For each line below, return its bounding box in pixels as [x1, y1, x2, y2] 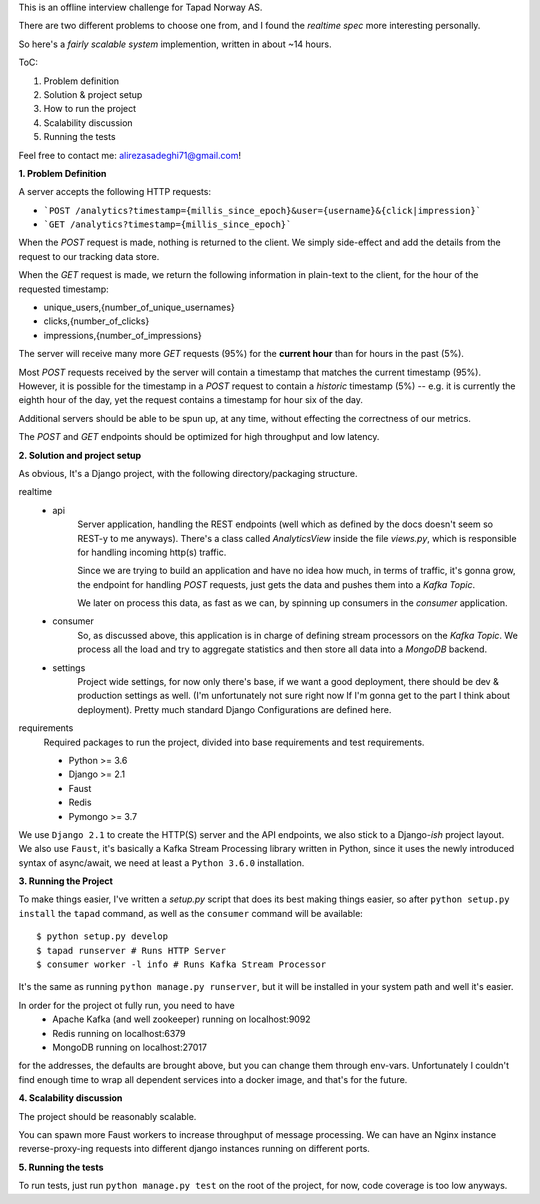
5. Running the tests [18, 1161, 104, 1173]
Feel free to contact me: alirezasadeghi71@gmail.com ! [18, 149, 242, 161]
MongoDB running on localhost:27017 [52, 1041, 207, 1053]
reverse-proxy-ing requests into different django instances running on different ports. [18, 1143, 370, 1155]
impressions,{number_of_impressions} [43, 329, 202, 341]
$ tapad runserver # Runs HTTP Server [36, 945, 227, 956]
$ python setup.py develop [36, 931, 169, 942]
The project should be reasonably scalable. [18, 1110, 197, 1122]
